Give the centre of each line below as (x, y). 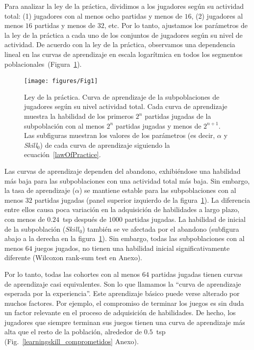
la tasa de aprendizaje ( (40, 190)
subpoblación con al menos (64, 125)
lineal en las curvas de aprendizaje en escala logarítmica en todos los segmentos (124, 54)
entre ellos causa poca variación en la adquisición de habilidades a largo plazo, (122, 209)
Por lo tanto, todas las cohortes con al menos (72, 274)
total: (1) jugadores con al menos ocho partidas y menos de (93, 15)
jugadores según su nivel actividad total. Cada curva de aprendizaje (126, 106)
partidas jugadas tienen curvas (197, 274)
